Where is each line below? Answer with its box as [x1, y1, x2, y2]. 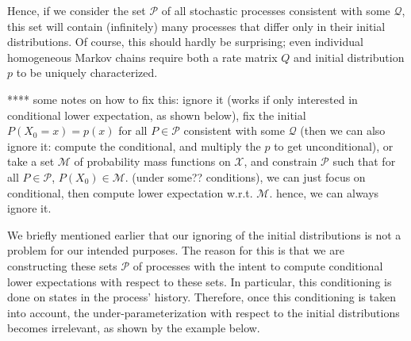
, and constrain [244, 153, 317, 170]
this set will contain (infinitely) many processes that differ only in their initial [7, 17, 386, 34]
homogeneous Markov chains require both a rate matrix [7, 48, 278, 65]
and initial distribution [294, 48, 405, 65]
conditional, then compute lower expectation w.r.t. [7, 184, 253, 201]
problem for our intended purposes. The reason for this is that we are [7, 242, 344, 259]
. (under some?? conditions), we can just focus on [125, 168, 366, 185]
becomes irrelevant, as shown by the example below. [7, 320, 260, 336]
